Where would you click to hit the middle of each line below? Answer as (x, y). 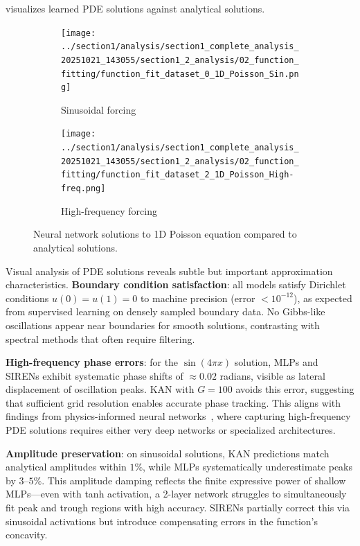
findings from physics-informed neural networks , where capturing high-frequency (178, 416)
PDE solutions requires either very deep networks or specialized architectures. (171, 430)
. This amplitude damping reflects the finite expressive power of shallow (194, 480)
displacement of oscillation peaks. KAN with (100, 389)
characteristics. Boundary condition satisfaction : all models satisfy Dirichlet (176, 284)
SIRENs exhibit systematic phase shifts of (94, 375)
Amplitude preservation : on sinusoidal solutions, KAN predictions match (168, 453)
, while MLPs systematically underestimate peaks (248, 467)
